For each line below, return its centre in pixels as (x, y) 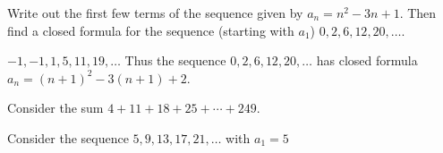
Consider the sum (55, 108)
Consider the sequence (68, 137)
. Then (418, 13)
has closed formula (367, 60)
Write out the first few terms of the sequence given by (155, 13)
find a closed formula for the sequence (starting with (151, 30)
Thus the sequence (175, 60)
